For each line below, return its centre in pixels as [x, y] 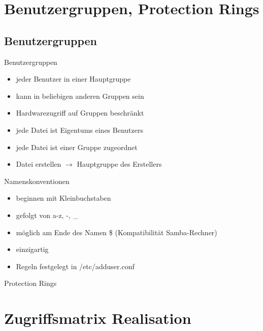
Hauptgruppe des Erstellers [119, 164]
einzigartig [32, 249]
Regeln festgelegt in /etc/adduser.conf [75, 266]
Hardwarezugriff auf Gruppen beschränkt [80, 113]
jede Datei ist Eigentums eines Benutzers [79, 130]
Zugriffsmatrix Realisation [98, 318]
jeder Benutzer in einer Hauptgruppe [73, 79]
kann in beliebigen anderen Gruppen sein [80, 96]
